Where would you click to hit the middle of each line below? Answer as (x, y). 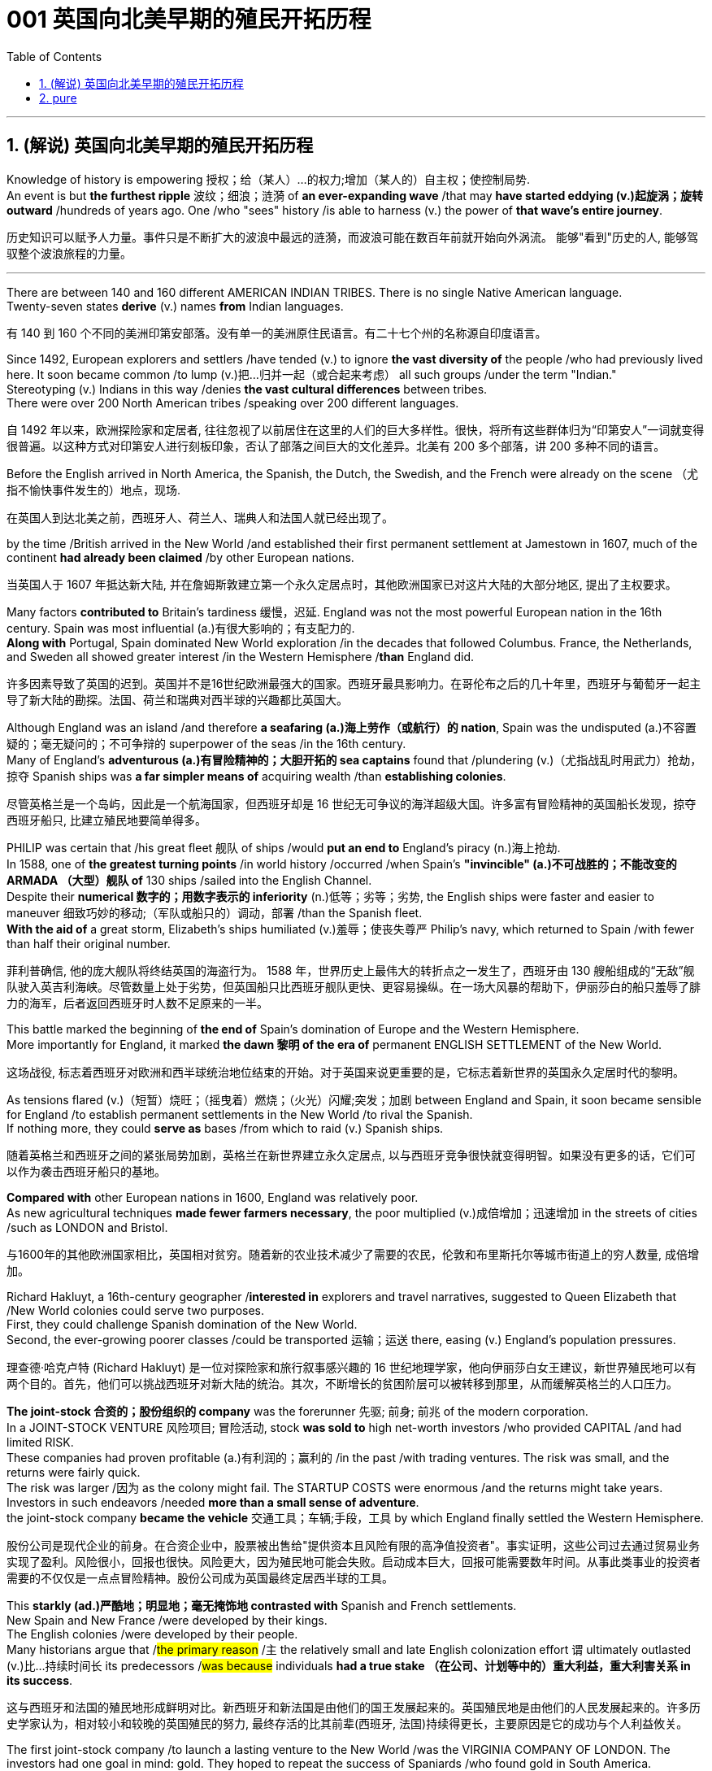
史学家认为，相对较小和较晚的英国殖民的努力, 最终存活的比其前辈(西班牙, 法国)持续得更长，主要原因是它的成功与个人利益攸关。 (347, 1723)
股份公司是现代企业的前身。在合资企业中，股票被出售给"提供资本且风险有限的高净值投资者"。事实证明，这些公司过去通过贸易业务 (354, 1545)
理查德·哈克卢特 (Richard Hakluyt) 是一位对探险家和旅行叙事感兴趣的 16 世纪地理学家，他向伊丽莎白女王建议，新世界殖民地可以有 (352, 1367)
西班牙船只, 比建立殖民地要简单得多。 (106, 820)
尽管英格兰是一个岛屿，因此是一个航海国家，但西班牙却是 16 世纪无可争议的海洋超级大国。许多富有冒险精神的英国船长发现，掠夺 (352, 803)
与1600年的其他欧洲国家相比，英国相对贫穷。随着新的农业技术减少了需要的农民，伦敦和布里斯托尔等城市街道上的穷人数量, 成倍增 (353, 1254)
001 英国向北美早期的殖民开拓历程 (189, 20)
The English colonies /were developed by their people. (152, 1634)
